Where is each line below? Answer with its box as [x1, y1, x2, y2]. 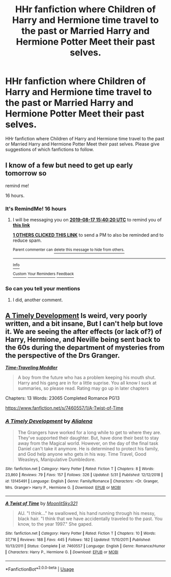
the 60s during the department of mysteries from [5, 343, 164, 352]
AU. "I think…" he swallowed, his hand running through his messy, [17, 510, 156, 516]
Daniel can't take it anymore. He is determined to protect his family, [17, 445, 159, 451]
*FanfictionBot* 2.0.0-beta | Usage [5, 565, 74, 572]
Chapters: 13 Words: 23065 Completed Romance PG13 [5, 395, 120, 401]
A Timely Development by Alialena [5, 418, 93, 425]
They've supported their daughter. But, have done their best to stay [17, 435, 159, 441]
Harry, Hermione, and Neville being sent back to [5, 335, 161, 344]
